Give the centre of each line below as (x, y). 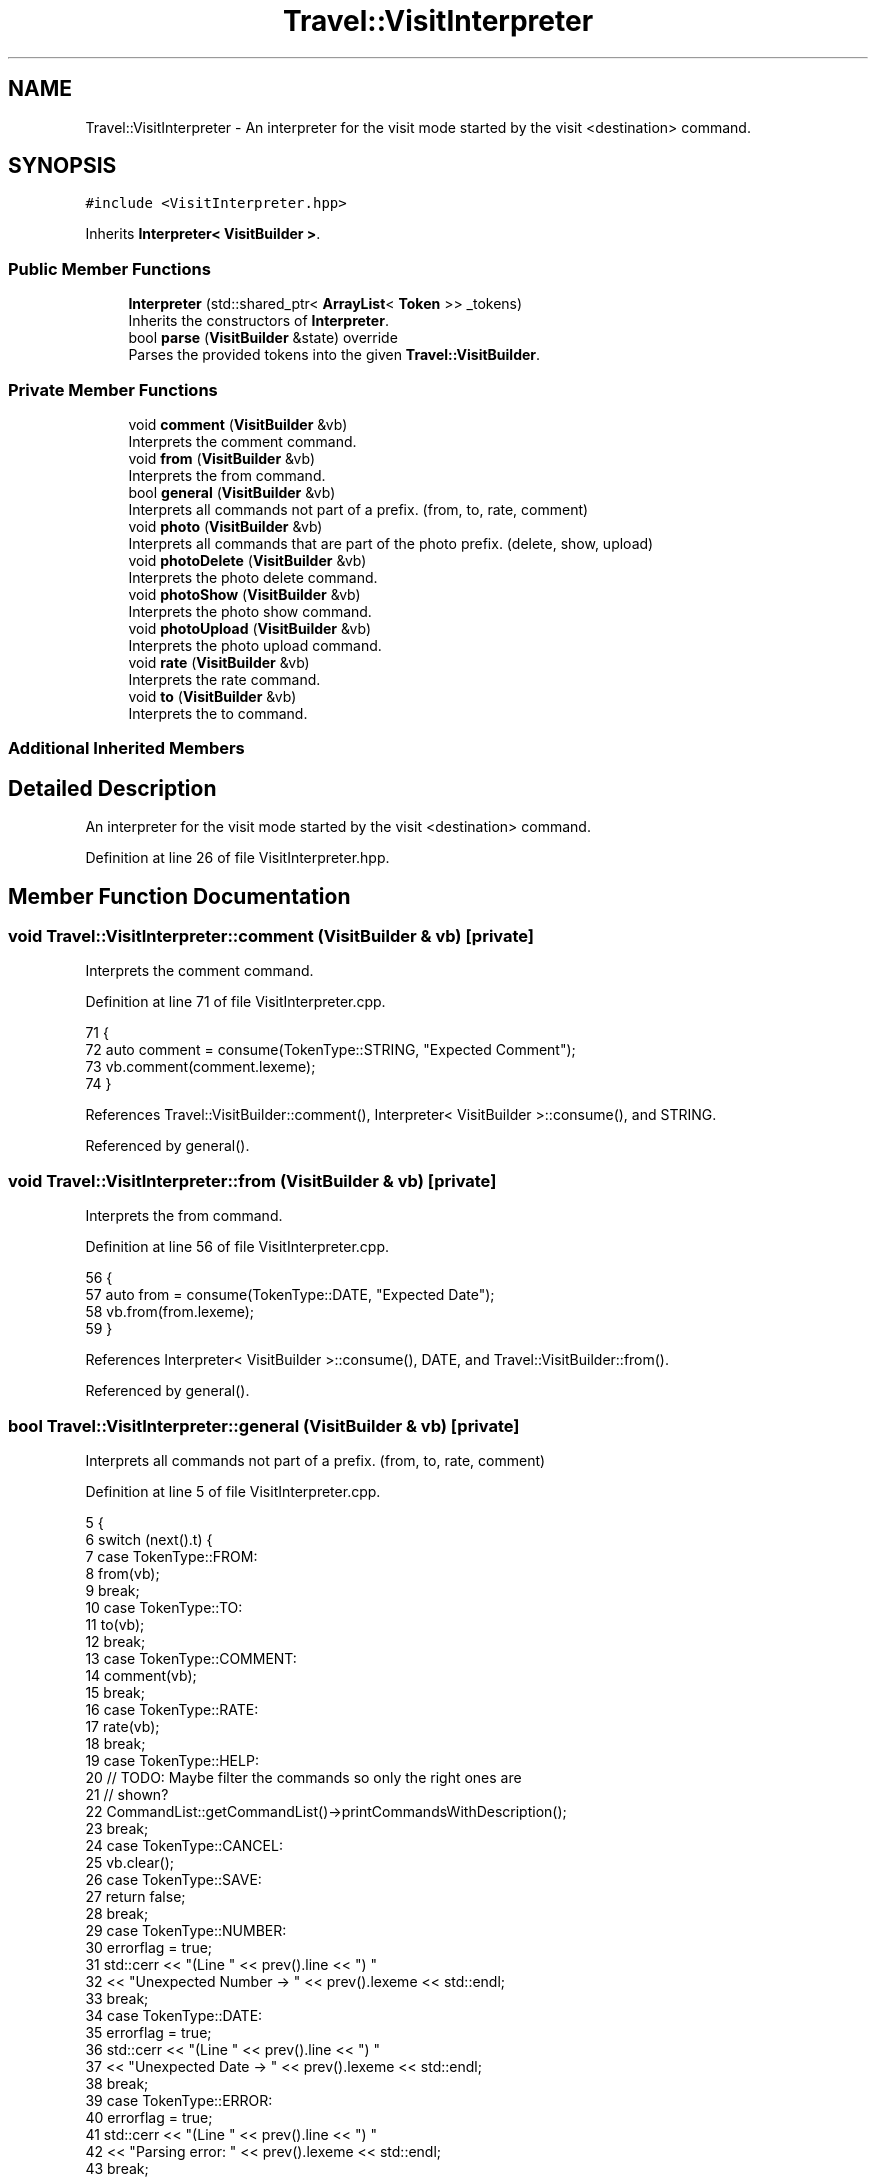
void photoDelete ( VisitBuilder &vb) (247, 560)
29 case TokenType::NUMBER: (186, 1930)
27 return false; (135, 1896)
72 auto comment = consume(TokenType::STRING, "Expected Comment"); (330, 1050)
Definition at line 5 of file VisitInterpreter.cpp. (233, 1491)
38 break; (117, 2083)
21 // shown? (127, 1794)
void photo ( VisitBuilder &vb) (225, 526)
